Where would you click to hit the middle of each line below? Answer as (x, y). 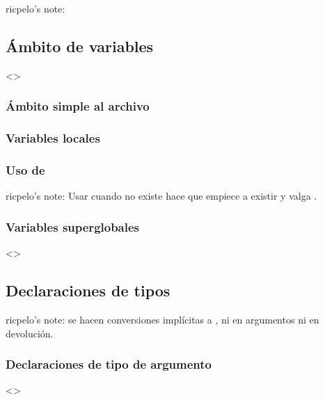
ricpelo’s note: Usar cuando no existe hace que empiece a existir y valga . (161, 196)
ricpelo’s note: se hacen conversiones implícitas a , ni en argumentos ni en (162, 319)
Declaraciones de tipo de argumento (109, 364)
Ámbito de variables (80, 46)
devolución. (30, 333)
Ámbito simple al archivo (78, 106)
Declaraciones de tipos (88, 290)
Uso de (25, 170)
